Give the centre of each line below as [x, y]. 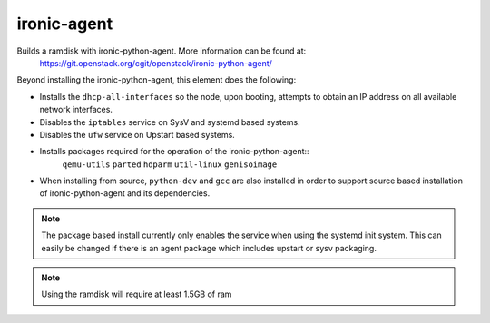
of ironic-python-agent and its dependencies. [125, 193]
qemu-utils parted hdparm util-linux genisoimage [170, 164]
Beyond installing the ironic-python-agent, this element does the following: [157, 80]
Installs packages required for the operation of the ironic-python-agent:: [174, 152]
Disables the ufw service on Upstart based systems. [137, 134]
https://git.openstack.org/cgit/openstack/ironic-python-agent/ [156, 63]
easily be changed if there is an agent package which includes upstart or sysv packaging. [209, 248]
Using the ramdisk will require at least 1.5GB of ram [137, 294]
